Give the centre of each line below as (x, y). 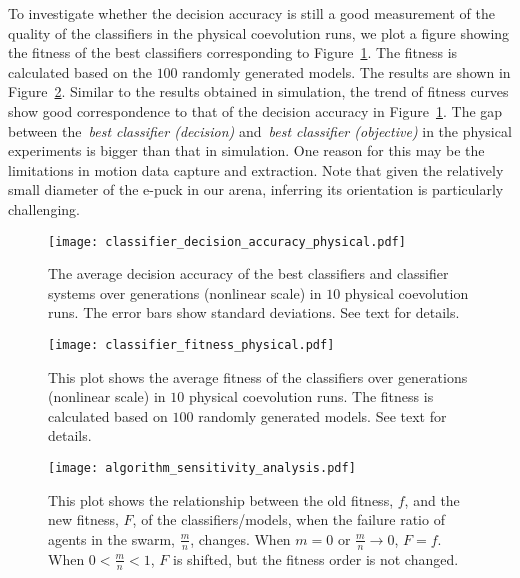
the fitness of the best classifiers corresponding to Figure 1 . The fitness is (233, 52)
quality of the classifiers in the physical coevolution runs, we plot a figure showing (259, 32)
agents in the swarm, (111, 538)
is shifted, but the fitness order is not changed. (316, 558)
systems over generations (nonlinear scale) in (185, 292)
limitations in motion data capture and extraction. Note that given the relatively (256, 169)
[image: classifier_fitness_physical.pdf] (191, 344)
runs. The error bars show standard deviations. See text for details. (254, 312)
